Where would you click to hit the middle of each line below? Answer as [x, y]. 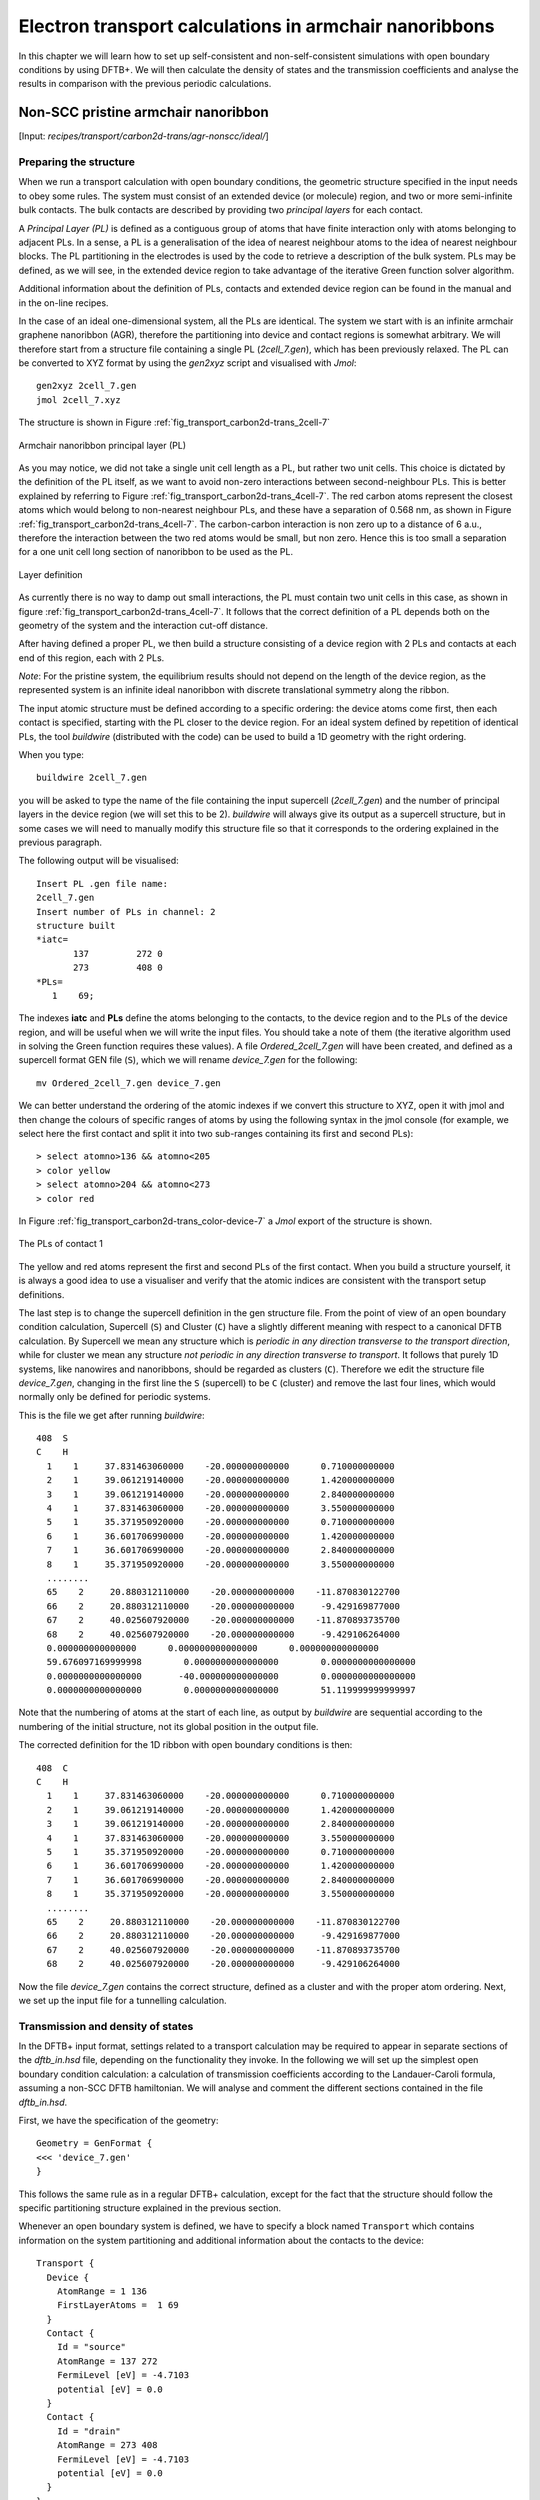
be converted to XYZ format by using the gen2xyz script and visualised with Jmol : [187, 363]
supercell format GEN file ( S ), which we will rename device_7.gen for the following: [188, 1060]
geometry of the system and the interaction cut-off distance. [143, 625]
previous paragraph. [60, 842]
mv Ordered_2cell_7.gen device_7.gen [129, 1083]
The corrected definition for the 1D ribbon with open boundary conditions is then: [185, 1745]
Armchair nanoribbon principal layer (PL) [102, 445]
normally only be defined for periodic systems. [114, 1397]
